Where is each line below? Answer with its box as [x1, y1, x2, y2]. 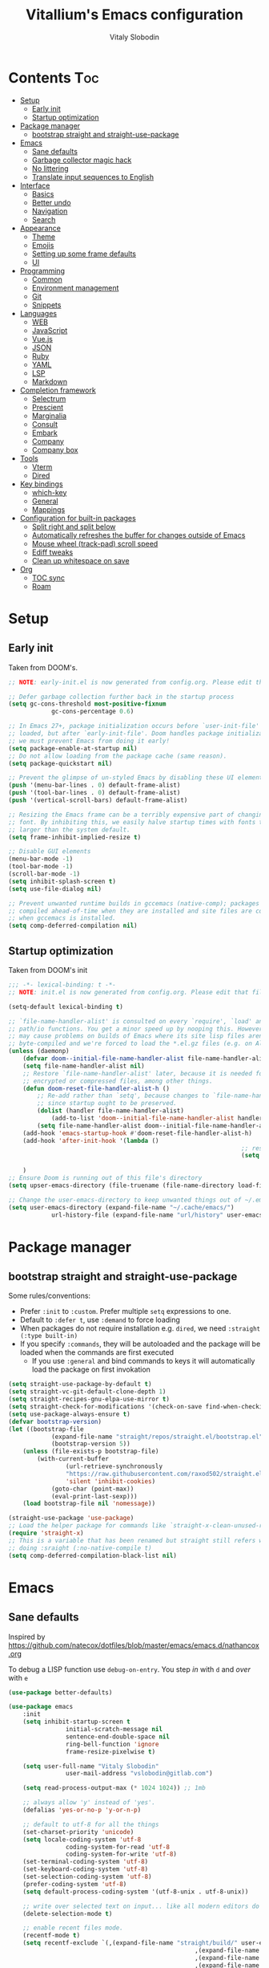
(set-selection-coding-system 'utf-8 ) [22, 1872, 152, 1881]
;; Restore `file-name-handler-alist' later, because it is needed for [22, 1069, 267, 1077]
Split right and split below [31, 522, 116, 531]
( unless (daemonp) [8, 1047, 70, 1055]
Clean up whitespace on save [31, 555, 130, 565]
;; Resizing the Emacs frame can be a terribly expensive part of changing [8, 811, 267, 819]
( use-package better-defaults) [8, 1688, 113, 1697]
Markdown [31, 376, 68, 386]
